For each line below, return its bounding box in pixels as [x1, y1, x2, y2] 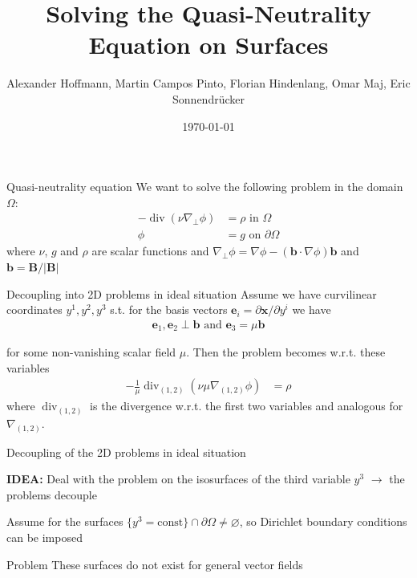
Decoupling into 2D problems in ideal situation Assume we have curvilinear [6, 285, 377, 302]
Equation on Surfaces [88, 28, 329, 61]
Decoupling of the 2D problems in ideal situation [6, 443, 246, 460]
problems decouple [6, 486, 97, 503]
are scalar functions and [91, 242, 209, 259]
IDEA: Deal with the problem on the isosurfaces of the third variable [6, 470, 350, 487]
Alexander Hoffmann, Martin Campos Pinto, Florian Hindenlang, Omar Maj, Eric [6, 75, 411, 92]
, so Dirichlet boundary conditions [239, 513, 407, 530]
